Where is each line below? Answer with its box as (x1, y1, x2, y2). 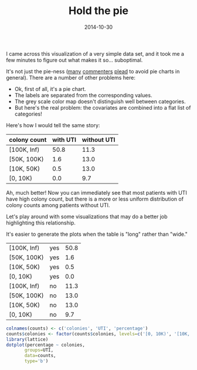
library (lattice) (6, 336, 49, 342)
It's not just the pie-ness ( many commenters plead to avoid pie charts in (6, 67, 180, 74)
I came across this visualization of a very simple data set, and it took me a (6, 50, 185, 57)
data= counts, (24, 353, 57, 359)
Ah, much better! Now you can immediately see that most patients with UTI (6, 189, 188, 196)
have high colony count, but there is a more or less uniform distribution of (6, 195, 184, 202)
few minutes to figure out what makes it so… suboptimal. (6, 56, 143, 63)
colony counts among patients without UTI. (6, 201, 110, 209)
